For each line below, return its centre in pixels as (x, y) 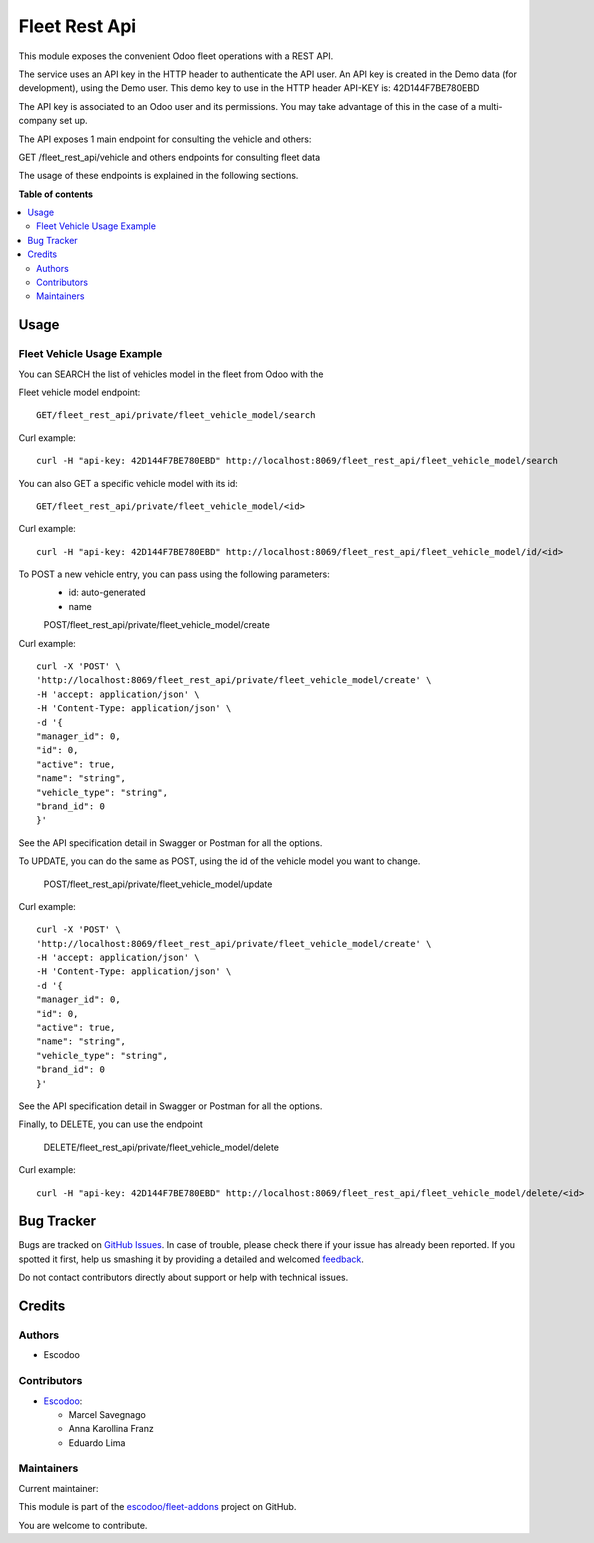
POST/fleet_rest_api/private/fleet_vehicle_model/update (158, 884)
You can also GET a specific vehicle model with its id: (128, 483)
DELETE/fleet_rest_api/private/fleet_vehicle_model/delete (161, 1147)
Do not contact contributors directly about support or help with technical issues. (183, 1277)
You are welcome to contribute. (83, 1525)
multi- (491, 106)
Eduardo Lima (97, 1442)
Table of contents (56, 194)
